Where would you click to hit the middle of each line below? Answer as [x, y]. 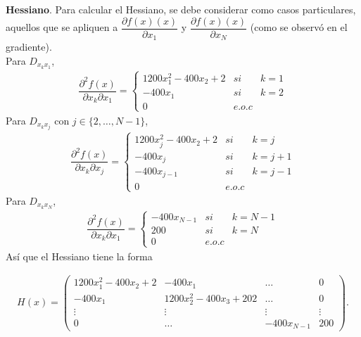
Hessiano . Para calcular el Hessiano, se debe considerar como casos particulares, [181, 9]
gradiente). [29, 47]
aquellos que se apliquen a [62, 27]
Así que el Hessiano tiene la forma [79, 256]
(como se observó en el [299, 27]
